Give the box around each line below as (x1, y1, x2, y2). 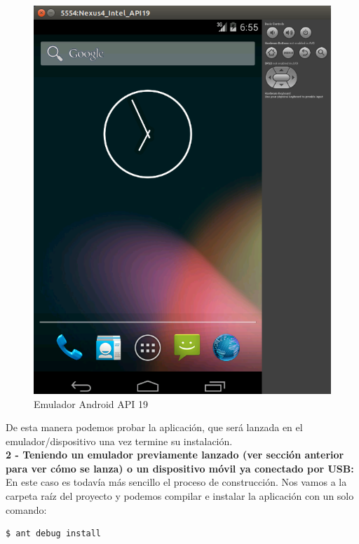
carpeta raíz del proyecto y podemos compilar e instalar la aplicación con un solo (6, 489, 354, 503)
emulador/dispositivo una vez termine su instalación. (6, 433, 233, 448)
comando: (6, 502, 47, 517)
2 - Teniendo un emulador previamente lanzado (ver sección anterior (6, 447, 344, 462)
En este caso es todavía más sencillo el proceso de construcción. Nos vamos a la (6, 475, 347, 489)
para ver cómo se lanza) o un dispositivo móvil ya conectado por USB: (6, 461, 354, 475)
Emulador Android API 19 (34, 396, 149, 411)
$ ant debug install (6, 529, 102, 539)
